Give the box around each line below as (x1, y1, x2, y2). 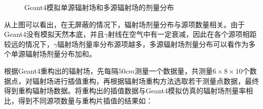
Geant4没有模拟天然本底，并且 (4, 29, 105, 39)
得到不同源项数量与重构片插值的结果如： (18, 95, 153, 105)
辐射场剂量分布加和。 (25, 48, 96, 59)
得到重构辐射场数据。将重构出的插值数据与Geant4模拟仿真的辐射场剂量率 (4, 85, 246, 96)
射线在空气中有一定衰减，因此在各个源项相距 (108, 29, 257, 39)
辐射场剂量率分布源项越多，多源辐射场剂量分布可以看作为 (57, 38, 249, 49)
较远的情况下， (4, 38, 54, 49)
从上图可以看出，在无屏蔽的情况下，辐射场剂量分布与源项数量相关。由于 (4, 19, 245, 29)
